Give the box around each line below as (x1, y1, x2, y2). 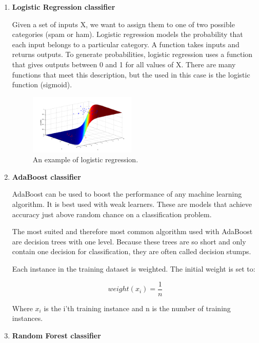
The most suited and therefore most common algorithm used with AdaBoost (12, 226, 253, 237)
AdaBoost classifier (12, 171, 81, 182)
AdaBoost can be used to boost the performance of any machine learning (12, 188, 242, 199)
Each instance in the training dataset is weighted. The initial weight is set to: (12, 263, 255, 274)
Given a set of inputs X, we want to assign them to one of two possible (12, 18, 235, 29)
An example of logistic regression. (32, 154, 138, 165)
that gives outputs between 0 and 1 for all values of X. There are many (12, 59, 236, 69)
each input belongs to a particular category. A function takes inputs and (12, 39, 240, 49)
